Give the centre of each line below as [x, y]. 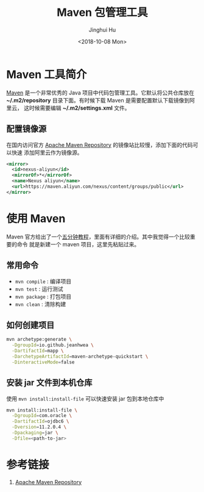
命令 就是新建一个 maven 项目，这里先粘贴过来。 [78, 244]
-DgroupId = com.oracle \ [42, 416]
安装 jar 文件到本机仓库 [49, 383]
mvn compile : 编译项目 [43, 281]
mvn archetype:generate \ [39, 340]
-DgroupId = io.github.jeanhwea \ [53, 345]
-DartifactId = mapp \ [38, 351]
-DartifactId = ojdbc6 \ [40, 421]
